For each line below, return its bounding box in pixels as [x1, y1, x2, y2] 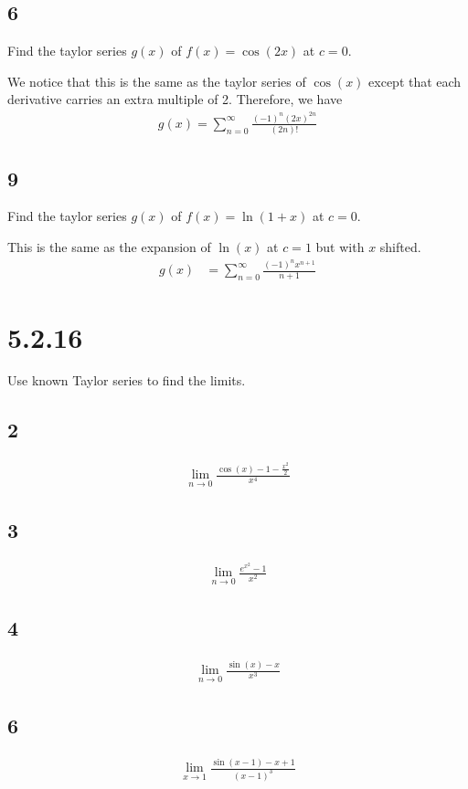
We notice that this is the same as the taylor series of [7, 71, 306, 90]
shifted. [379, 237, 421, 256]
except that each [368, 71, 462, 90]
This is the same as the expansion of [7, 237, 211, 256]
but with [315, 237, 365, 256]
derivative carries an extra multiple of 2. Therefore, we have [7, 89, 343, 109]
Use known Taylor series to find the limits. [7, 371, 246, 390]
